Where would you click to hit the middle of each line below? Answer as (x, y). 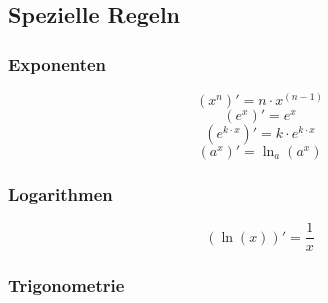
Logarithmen (60, 193)
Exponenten (57, 63)
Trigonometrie (66, 285)
